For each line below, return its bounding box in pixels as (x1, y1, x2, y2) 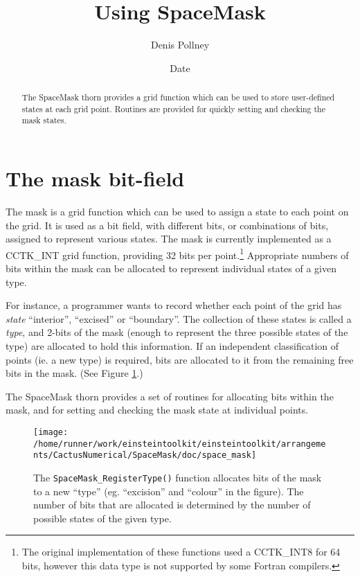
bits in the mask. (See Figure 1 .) (6, 366, 143, 380)
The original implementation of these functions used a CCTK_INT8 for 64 (21, 544, 341, 559)
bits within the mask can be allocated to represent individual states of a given (6, 261, 337, 276)
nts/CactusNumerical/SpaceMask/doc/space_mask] (33, 450, 257, 461)
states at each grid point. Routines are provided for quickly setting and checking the (21, 103, 326, 114)
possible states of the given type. (33, 511, 172, 525)
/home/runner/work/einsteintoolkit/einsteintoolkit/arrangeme (33, 438, 326, 449)
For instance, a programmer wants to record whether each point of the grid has (6, 298, 342, 312)
